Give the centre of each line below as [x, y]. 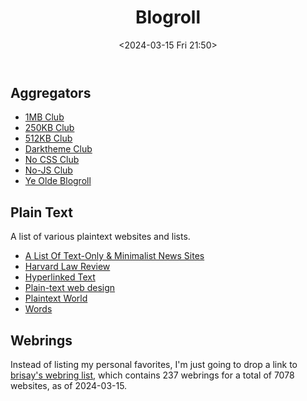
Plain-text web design [70, 288]
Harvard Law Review [67, 267]
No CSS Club [52, 160]
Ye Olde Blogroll [58, 181]
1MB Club [44, 117]
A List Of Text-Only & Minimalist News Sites [114, 256]
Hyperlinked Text [60, 277]
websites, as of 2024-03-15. [69, 385]
